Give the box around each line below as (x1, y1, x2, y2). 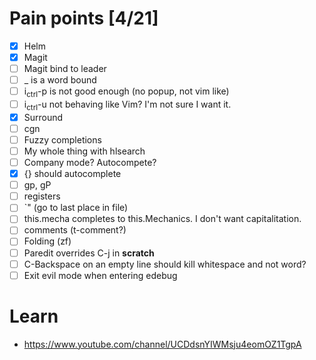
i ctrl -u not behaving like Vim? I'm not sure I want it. (23, 98, 232, 112)
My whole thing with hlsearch (23, 145, 146, 157)
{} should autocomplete (23, 168, 122, 180)
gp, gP (23, 179, 52, 191)
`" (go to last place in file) (23, 202, 129, 214)
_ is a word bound (23, 74, 97, 86)
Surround (23, 111, 64, 123)
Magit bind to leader (23, 63, 107, 75)
